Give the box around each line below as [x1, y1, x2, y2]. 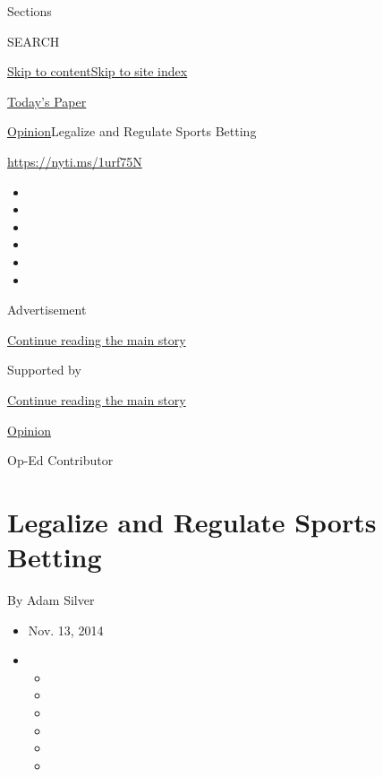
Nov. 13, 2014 [28, 620, 104, 639]
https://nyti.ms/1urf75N [7, 151, 142, 170]
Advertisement [7, 300, 87, 319]
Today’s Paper [7, 91, 87, 110]
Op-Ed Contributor [7, 451, 114, 470]
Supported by [7, 360, 81, 379]
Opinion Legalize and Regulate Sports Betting [7, 122, 257, 141]
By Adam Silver [7, 591, 95, 609]
